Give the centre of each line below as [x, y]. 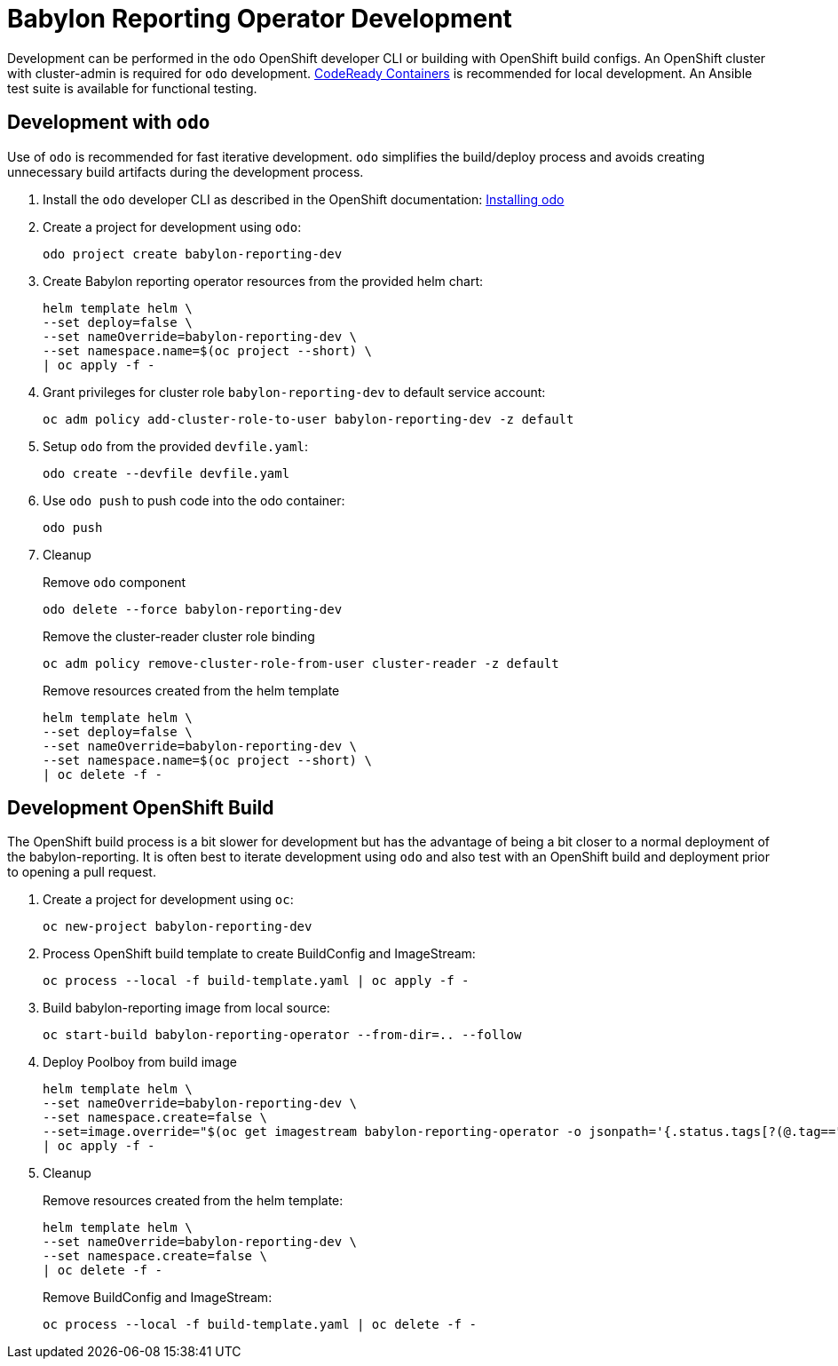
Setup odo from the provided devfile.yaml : [175, 446]
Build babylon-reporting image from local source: [186, 1008]
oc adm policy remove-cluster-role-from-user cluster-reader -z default [301, 663]
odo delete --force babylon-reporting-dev [193, 609]
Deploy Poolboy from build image [140, 1062]
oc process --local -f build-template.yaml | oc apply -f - [256, 981]
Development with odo [109, 123]
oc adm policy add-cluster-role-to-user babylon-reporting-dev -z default [308, 419]
